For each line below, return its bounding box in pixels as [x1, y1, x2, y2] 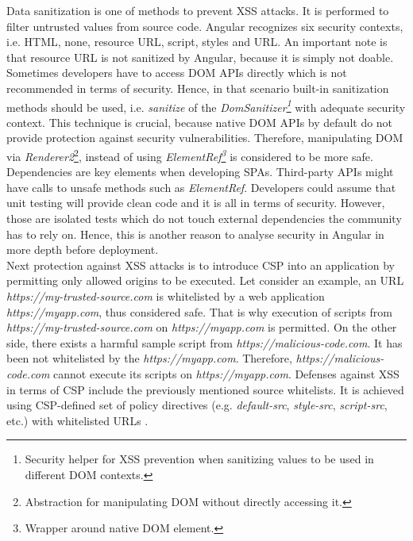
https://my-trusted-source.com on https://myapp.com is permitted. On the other [6, 319, 397, 336]
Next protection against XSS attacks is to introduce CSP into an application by [6, 256, 395, 273]
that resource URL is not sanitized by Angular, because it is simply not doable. [6, 48, 394, 65]
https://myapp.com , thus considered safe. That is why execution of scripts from [6, 303, 392, 320]
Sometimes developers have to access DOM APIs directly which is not [6, 64, 347, 81]
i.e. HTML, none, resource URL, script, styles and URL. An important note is [6, 33, 388, 50]
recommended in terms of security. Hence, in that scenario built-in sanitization [6, 79, 389, 96]
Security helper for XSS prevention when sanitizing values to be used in [25, 451, 374, 467]
